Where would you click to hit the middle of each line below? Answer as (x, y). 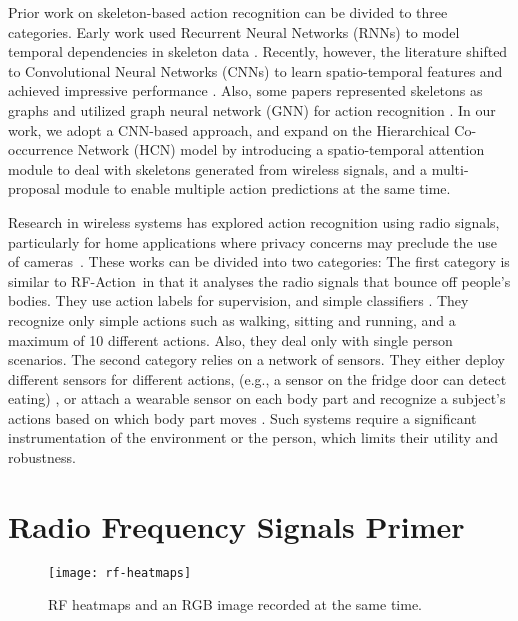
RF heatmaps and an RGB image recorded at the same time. (235, 604)
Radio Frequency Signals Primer (236, 525)
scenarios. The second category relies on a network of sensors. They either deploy (256, 359)
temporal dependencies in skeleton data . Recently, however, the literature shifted (258, 51)
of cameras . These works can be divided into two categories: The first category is (259, 261)
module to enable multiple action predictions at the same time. (257, 188)
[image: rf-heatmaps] (120, 572)
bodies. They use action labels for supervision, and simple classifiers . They (238, 300)
